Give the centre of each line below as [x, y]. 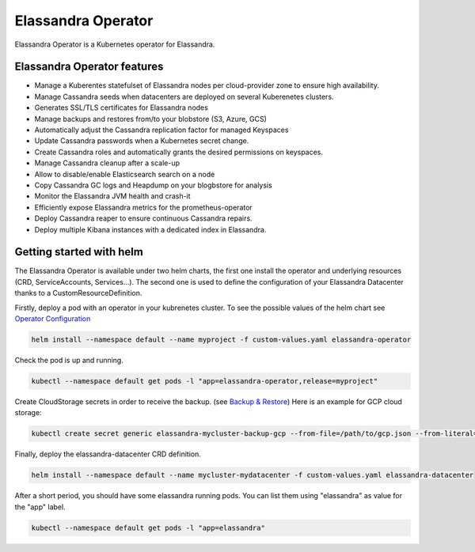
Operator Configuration [53, 319]
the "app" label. [40, 507]
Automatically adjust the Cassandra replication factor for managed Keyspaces [161, 130]
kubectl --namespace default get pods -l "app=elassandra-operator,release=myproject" [205, 381]
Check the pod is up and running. [69, 360]
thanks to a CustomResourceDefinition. [78, 293]
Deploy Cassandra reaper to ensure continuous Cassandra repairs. [143, 218]
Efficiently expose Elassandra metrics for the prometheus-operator [143, 207]
